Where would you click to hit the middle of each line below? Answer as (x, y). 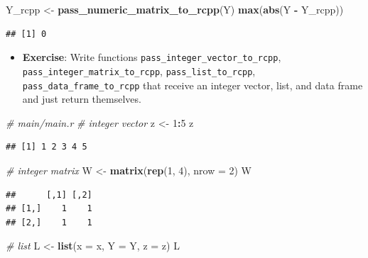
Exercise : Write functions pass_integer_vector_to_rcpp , (152, 57)
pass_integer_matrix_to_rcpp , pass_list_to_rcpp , (139, 71)
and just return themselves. (82, 99)
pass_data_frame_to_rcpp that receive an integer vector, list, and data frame (193, 85)
